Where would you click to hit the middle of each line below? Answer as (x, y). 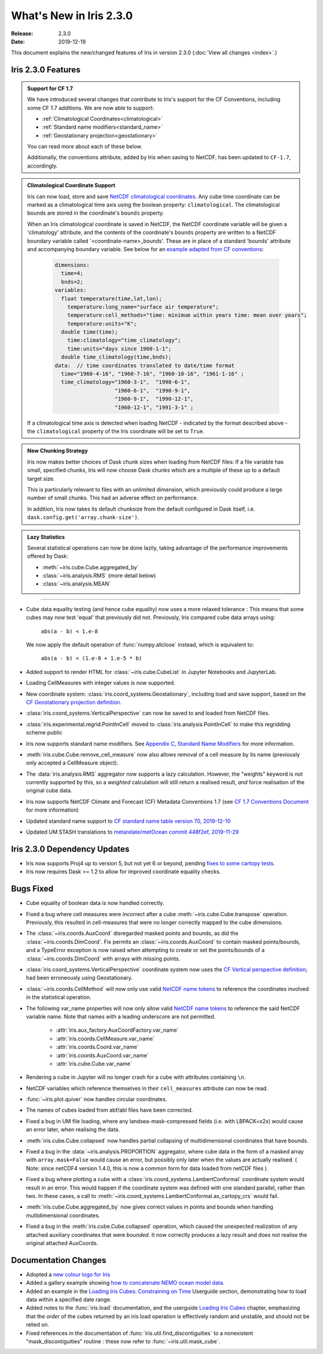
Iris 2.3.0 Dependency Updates (70, 849)
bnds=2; (72, 282)
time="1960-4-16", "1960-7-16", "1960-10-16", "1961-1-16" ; (153, 374)
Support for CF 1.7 (50, 88)
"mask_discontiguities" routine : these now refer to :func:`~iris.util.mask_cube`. (123, 1341)
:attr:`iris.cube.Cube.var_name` (94, 1063)
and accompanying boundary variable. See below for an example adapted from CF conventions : (146, 249)
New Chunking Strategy (57, 451)
